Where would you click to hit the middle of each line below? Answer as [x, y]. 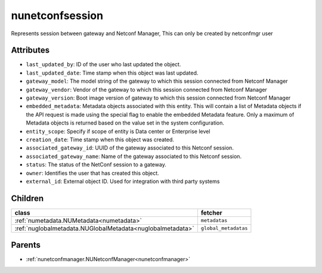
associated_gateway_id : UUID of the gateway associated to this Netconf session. [130, 148]
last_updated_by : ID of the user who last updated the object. [103, 64]
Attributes [30, 50]
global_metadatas [224, 229]
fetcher [212, 213]
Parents [26, 245]
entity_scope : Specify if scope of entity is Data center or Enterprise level [118, 131]
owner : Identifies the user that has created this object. [92, 173]
